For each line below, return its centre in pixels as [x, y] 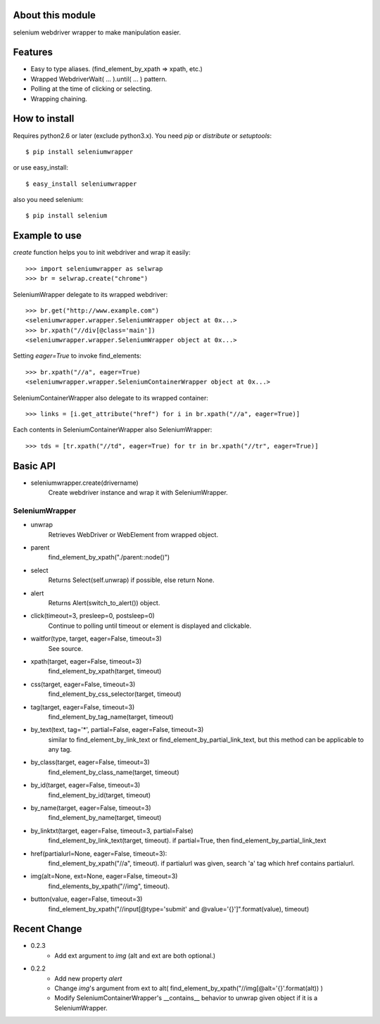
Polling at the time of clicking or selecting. [91, 89]
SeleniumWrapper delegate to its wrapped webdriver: [90, 294]
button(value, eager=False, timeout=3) [87, 899]
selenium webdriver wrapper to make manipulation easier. [97, 32]
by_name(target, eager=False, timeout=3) [91, 808]
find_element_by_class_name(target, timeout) [114, 772]
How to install [44, 119]
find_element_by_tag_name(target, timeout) [111, 716]
